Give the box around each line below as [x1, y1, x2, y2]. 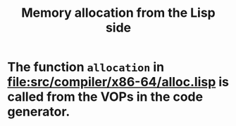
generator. [7, 104, 70, 120]
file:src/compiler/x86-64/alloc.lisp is [7, 74, 230, 90]
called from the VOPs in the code [7, 89, 203, 105]
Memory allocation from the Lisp [20, 5, 216, 21]
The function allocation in [7, 59, 164, 75]
